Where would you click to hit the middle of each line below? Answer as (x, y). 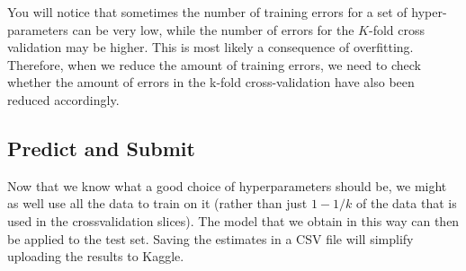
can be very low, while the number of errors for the (213, 29)
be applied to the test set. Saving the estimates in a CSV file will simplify (211, 238)
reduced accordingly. (63, 99)
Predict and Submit (101, 148)
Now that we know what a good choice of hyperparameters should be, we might (227, 185)
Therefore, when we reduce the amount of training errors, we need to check (214, 64)
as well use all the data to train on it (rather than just (157, 203)
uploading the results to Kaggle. (96, 256)
